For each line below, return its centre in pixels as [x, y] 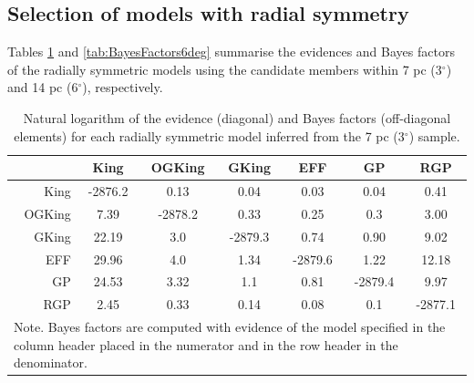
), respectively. [123, 87]
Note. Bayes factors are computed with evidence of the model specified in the [230, 327]
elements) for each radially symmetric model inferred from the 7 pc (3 [209, 135]
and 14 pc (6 [43, 87]
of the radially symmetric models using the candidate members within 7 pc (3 [225, 69]
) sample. [434, 135]
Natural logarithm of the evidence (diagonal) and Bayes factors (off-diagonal [237, 117]
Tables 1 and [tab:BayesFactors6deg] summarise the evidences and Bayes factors [231, 52]
